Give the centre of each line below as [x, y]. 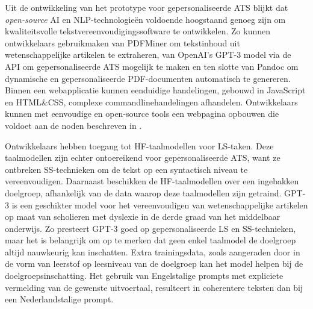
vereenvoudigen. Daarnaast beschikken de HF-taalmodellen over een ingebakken [152, 181]
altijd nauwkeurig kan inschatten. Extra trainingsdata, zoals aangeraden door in [153, 251]
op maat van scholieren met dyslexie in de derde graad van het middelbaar [143, 217]
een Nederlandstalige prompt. [59, 299]
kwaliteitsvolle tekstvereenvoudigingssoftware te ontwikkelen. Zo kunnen [138, 31]
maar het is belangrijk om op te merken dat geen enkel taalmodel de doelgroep [150, 240]
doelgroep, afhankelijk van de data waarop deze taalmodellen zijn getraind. [143, 192]
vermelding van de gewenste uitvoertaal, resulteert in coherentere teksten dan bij [154, 287]
